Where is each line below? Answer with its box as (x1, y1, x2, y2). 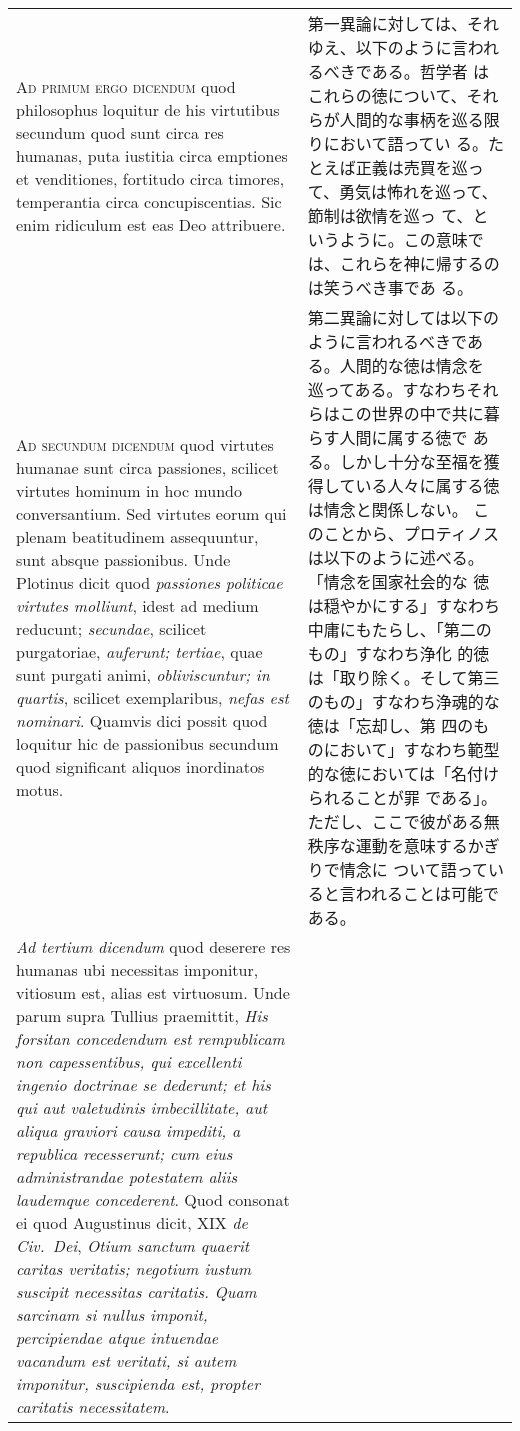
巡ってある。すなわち (307, 378, 467, 401)
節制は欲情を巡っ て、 (307, 204, 473, 227)
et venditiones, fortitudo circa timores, (16, 166, 285, 190)
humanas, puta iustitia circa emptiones (16, 143, 288, 167)
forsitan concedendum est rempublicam (16, 1027, 285, 1050)
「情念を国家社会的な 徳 (307, 570, 490, 593)
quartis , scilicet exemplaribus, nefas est (16, 686, 289, 709)
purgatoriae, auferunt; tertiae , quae (16, 640, 263, 663)
